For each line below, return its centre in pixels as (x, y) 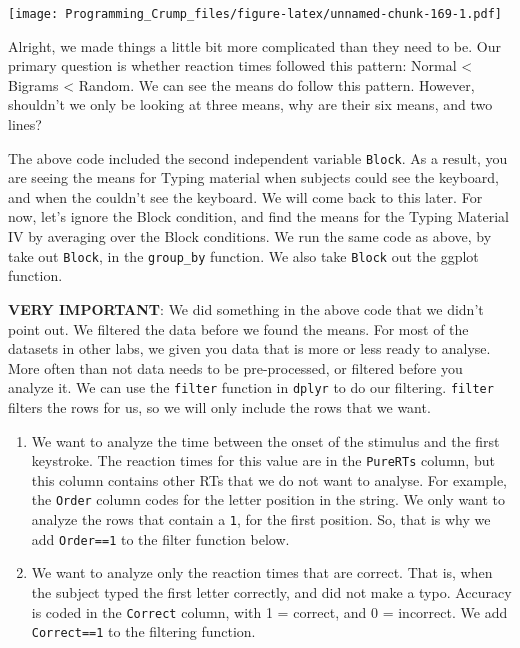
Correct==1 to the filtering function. (143, 631)
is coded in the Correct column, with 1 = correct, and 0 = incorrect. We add (269, 611)
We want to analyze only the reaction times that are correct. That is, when (262, 572)
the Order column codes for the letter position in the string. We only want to (268, 499)
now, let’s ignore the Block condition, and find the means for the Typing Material (258, 216)
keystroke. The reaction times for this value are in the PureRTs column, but (263, 460)
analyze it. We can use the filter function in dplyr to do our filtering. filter (251, 387)
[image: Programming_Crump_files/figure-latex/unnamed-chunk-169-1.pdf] (255, 14)
